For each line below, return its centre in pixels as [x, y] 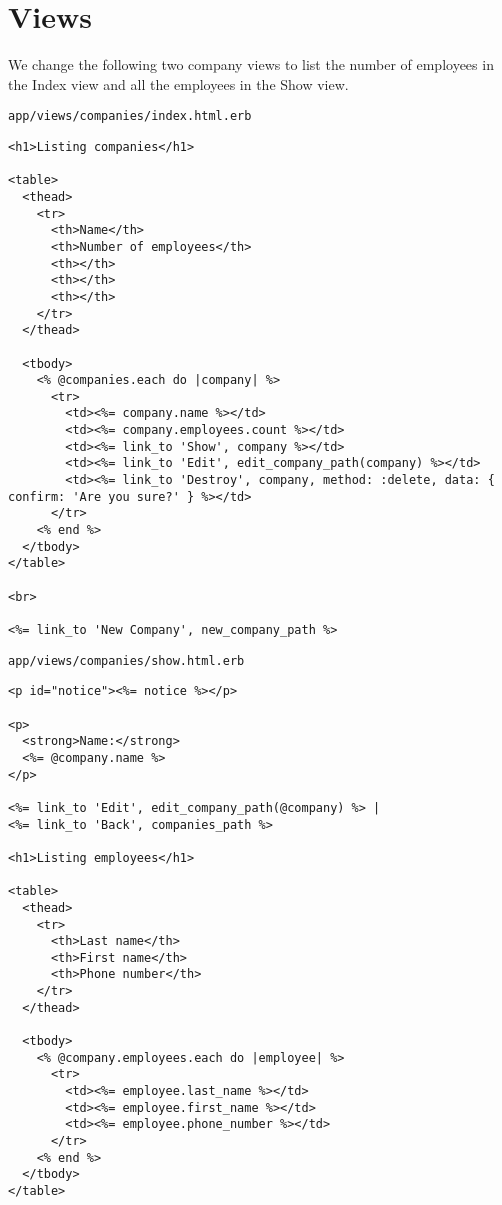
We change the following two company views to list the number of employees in [251, 64]
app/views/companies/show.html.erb [126, 660]
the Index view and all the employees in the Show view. [178, 83]
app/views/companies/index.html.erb [130, 116]
